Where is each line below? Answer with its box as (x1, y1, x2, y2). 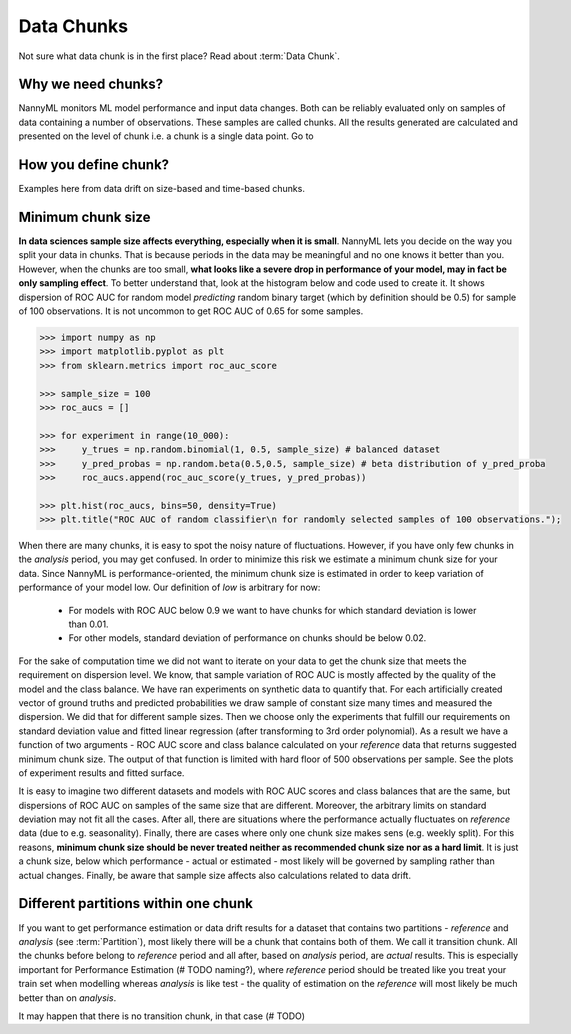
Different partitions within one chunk (18, 895, 254, 912)
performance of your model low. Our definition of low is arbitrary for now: (18, 581, 321, 594)
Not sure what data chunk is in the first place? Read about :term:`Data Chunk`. (18, 50, 340, 62)
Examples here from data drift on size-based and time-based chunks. (18, 183, 305, 195)
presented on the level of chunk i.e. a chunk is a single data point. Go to (18, 130, 314, 142)
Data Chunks (18, 15, 129, 37)
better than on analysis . (18, 991, 117, 1004)
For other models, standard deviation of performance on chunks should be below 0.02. (68, 632, 427, 644)
